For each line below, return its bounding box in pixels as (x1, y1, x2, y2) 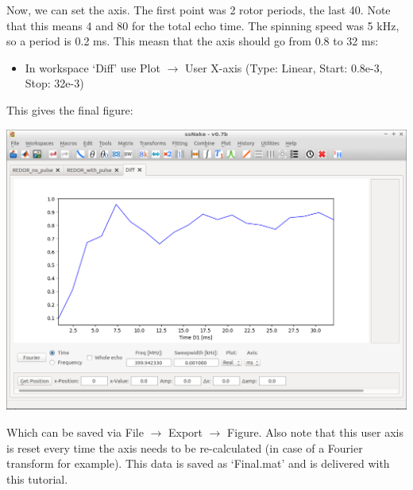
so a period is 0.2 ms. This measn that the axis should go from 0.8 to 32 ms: (6, 33, 379, 49)
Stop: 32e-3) (25, 75, 84, 91)
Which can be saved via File (6, 424, 144, 441)
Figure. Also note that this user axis (227, 424, 403, 441)
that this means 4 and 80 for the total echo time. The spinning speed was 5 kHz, (6, 17, 399, 33)
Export (168, 424, 203, 441)
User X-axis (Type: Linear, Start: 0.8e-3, (184, 59, 383, 76)
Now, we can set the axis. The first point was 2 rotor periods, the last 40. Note (6, 2, 391, 17)
